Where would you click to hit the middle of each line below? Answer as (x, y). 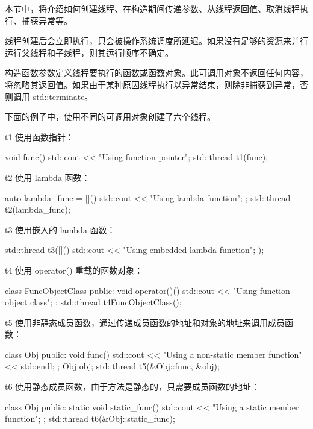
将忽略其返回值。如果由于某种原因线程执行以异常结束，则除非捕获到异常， (152, 84)
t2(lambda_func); (38, 209)
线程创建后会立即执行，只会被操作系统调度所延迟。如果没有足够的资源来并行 (156, 41)
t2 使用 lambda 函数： (48, 177)
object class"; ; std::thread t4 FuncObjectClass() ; (93, 302)
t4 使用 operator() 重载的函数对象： (74, 270)
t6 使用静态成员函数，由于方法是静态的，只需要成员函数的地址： (132, 387)
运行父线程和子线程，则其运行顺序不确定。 (89, 52)
